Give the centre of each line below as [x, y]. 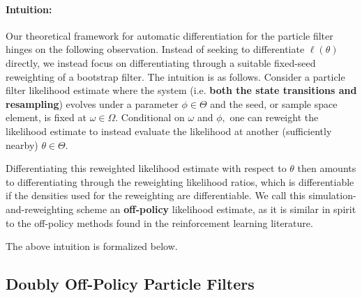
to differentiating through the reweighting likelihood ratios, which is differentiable [180, 181]
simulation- [332, 195]
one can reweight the [274, 117]
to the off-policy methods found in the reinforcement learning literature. [159, 222]
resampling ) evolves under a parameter [92, 103]
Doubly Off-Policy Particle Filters [130, 284]
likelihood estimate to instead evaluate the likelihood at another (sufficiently [169, 131]
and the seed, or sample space [274, 103]
